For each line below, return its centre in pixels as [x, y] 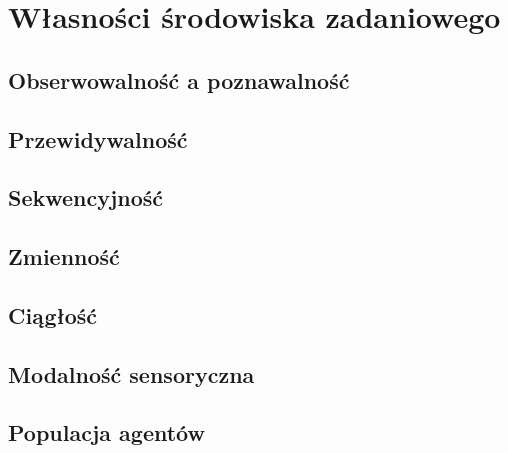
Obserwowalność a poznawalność [179, 79]
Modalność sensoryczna [131, 373]
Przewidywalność [98, 138]
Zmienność [64, 256]
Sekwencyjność [86, 197]
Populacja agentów [106, 432]
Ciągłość [53, 314]
